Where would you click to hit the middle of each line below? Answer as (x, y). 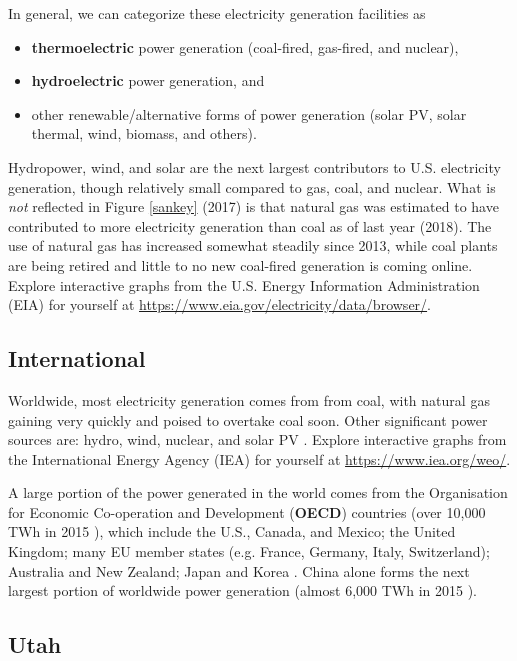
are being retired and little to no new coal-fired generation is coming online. (240, 264)
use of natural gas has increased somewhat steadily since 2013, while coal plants (253, 245)
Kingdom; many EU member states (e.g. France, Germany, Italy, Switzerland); (249, 551)
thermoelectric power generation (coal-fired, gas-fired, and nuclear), (245, 46)
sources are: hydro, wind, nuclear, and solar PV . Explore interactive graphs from (257, 439)
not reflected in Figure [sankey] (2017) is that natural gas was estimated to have (253, 206)
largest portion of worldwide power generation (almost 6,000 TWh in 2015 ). (242, 590)
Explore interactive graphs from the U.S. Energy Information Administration (244, 284)
